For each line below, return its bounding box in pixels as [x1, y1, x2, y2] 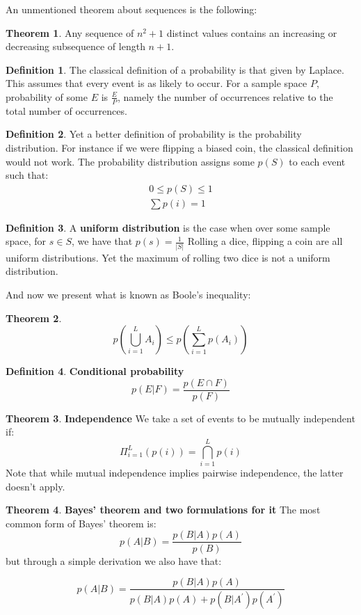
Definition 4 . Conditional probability [6, 364, 184, 378]
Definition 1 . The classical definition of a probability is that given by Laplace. [6, 62, 344, 77]
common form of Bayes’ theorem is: [6, 516, 157, 530]
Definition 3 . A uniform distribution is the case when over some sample [6, 220, 330, 234]
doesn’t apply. [6, 479, 65, 493]
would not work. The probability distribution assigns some [6, 154, 255, 168]
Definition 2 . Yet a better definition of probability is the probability [6, 127, 302, 141]
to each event [289, 154, 346, 168]
